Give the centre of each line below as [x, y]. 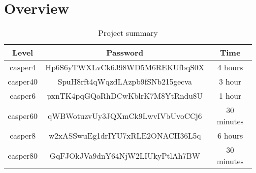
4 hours [230, 67]
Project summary [128, 33]
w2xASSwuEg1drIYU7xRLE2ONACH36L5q [125, 136]
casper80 [23, 155]
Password [125, 53]
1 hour [230, 96]
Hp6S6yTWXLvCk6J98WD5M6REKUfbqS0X [125, 67]
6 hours [230, 136]
